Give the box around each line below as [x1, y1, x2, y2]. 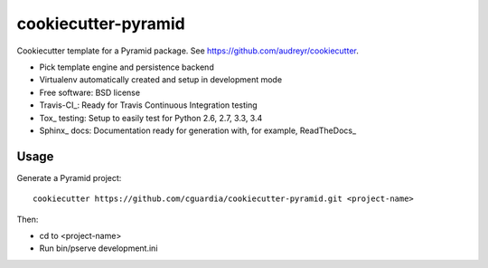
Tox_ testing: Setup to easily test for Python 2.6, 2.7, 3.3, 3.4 [39, 112, 263, 123]
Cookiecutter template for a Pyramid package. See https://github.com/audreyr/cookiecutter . [16, 45, 359, 56]
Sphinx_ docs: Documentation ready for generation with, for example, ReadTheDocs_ [39, 125, 357, 136]
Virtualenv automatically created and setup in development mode [39, 74, 283, 85]
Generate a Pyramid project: [16, 172, 122, 183]
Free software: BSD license [39, 87, 140, 98]
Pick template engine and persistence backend [39, 62, 214, 72]
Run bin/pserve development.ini [39, 243, 158, 254]
